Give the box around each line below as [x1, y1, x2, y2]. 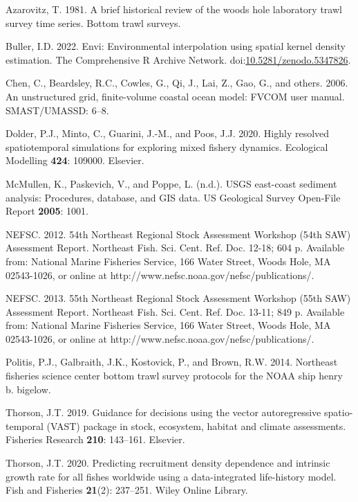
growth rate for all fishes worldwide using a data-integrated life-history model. [6, 469, 337, 483]
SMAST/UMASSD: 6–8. [6, 102, 109, 117]
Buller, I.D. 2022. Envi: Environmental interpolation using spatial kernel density [6, 39, 346, 53]
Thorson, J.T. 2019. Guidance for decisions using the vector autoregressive [6, 405, 321, 420]
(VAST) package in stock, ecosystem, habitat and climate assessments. [46, 418, 346, 433]
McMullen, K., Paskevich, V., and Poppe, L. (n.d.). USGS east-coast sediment [6, 176, 337, 190]
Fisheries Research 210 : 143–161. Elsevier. [6, 432, 185, 447]
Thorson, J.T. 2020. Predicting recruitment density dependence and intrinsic [6, 456, 330, 470]
